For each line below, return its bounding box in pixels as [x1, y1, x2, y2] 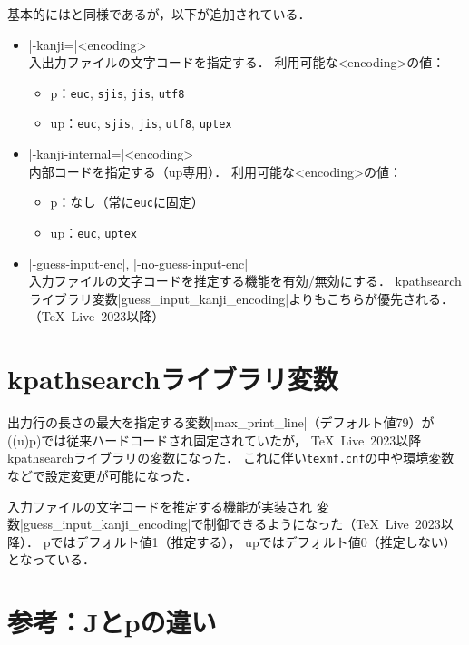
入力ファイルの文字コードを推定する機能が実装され [7, 496, 312, 515]
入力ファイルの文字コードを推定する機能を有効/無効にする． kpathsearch [28, 271, 462, 290]
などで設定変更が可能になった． [7, 465, 198, 484]
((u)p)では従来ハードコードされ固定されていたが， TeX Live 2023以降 [7, 430, 422, 449]
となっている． [7, 550, 95, 569]
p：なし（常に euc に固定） [50, 192, 204, 211]
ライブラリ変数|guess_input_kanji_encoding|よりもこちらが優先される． [28, 288, 454, 308]
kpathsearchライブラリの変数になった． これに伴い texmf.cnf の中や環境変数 [7, 448, 454, 467]
